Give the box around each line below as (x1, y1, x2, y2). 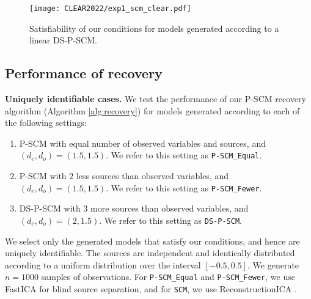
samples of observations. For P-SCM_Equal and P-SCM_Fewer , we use (41, 270, 295, 283)
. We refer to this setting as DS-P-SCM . (99, 213, 242, 226)
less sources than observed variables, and (76, 169, 229, 182)
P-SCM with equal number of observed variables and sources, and (19, 136, 266, 149)
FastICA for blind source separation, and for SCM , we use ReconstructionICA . (5, 282, 297, 295)
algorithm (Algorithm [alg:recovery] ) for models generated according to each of (5, 104, 300, 117)
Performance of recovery (5, 64, 163, 83)
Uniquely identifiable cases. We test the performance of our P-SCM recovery (5, 92, 306, 105)
